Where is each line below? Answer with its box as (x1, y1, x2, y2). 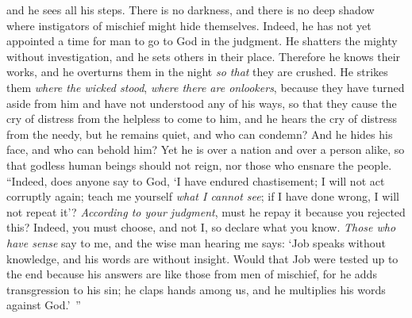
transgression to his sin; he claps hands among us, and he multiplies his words (6, 281, 386, 297)
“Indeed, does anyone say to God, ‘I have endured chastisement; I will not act (6, 172, 385, 189)
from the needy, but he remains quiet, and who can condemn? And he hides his (6, 125, 393, 142)
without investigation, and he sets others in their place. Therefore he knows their (6, 48, 401, 64)
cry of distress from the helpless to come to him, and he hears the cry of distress (6, 110, 398, 127)
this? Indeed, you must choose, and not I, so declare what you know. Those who (6, 219, 396, 236)
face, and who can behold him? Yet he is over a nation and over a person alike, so (6, 141, 405, 158)
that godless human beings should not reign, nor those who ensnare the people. (6, 156, 392, 173)
